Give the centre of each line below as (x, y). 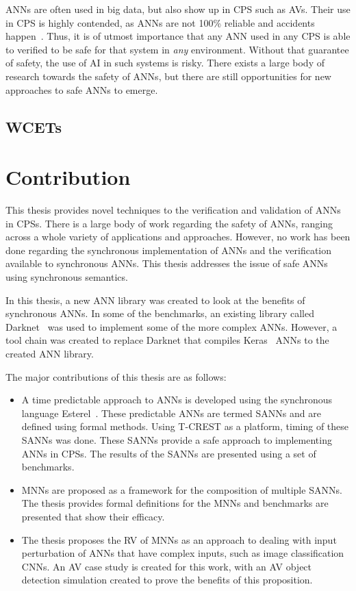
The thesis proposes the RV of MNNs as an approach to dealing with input (179, 539)
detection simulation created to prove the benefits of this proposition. (167, 580)
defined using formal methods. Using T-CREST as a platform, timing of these (185, 426)
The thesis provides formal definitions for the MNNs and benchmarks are (175, 503)
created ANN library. (50, 353)
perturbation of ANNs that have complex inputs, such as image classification (183, 553)
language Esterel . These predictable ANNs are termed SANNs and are (171, 413)
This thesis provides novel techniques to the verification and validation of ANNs (173, 210)
